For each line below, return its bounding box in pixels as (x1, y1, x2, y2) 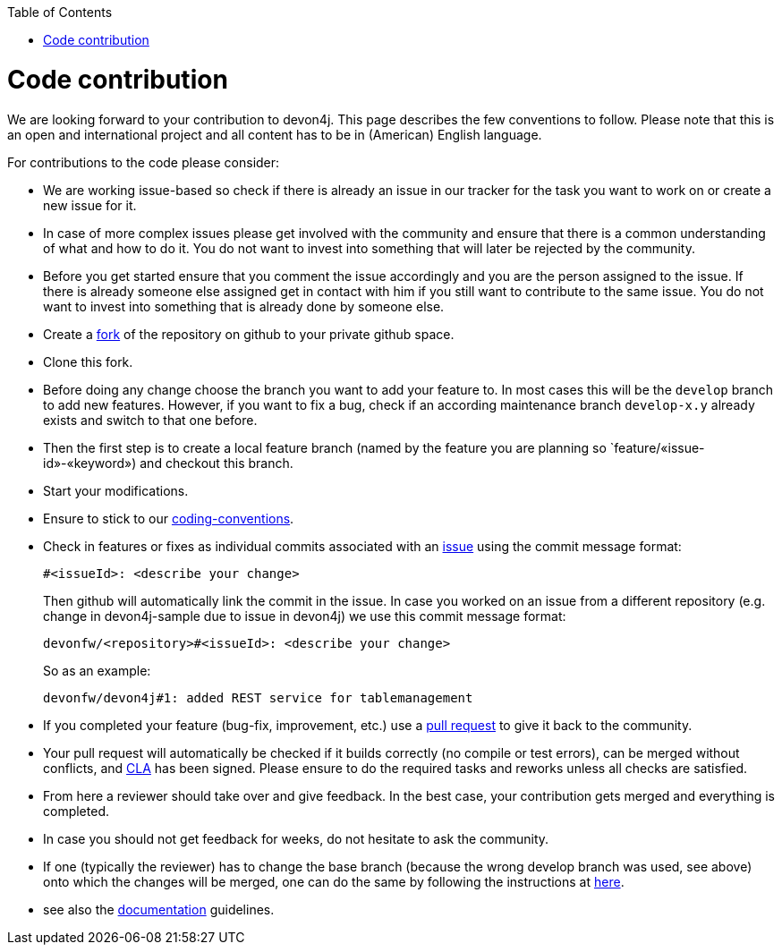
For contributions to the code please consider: (7, 154, 280, 170)
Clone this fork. (43, 353, 133, 370)
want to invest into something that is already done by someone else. (43, 298, 445, 314)
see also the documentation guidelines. (43, 901, 275, 917)
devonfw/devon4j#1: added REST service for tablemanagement (43, 690, 473, 705)
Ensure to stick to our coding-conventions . (43, 510, 294, 526)
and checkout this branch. (140, 455, 293, 471)
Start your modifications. (43, 482, 189, 498)
